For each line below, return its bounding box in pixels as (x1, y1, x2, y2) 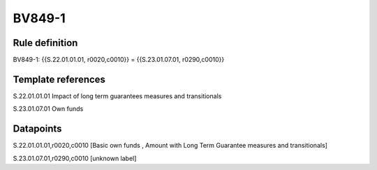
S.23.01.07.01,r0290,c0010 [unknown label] (13, 154, 137, 162)
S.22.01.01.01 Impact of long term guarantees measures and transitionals (13, 91, 222, 100)
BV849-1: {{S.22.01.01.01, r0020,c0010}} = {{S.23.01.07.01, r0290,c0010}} (13, 56, 225, 64)
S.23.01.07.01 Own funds (13, 105, 84, 113)
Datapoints (13, 123, 62, 135)
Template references (13, 73, 106, 85)
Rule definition (13, 37, 78, 49)
